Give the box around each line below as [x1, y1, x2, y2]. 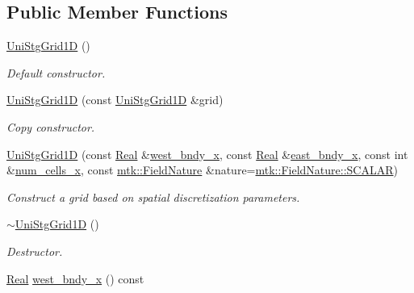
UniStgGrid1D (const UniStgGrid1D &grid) [6, 91, 224, 108]
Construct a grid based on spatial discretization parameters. [6, 188, 300, 205]
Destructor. [6, 242, 63, 259]
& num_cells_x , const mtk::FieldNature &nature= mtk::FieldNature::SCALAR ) [6, 161, 398, 178]
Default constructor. [6, 64, 106, 81]
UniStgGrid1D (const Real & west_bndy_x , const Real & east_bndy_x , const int [6, 145, 408, 162]
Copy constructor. [6, 118, 95, 135]
